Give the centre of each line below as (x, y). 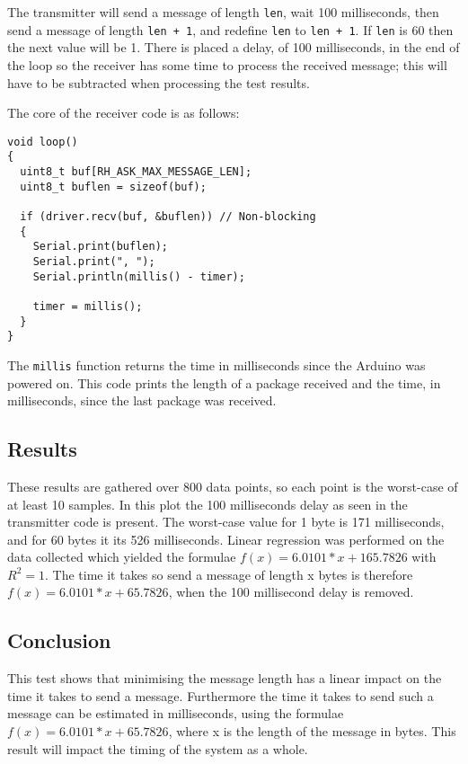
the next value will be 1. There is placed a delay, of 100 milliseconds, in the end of (234, 47)
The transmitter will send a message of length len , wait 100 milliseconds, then (223, 12)
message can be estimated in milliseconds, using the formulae (176, 713)
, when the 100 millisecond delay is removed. (291, 592)
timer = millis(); (88, 306)
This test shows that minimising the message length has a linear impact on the (225, 678)
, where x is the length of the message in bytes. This (312, 731)
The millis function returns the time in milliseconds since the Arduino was (216, 364)
